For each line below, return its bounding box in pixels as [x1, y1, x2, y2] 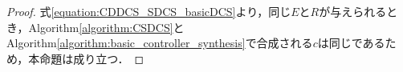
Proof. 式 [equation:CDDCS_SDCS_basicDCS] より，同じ [6, 3, 291, 19]
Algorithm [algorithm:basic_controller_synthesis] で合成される [6, 34, 313, 51]
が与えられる [319, 3, 387, 19]
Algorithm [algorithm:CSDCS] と [28, 18, 185, 35]
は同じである [317, 34, 385, 51]
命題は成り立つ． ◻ [39, 50, 145, 66]
